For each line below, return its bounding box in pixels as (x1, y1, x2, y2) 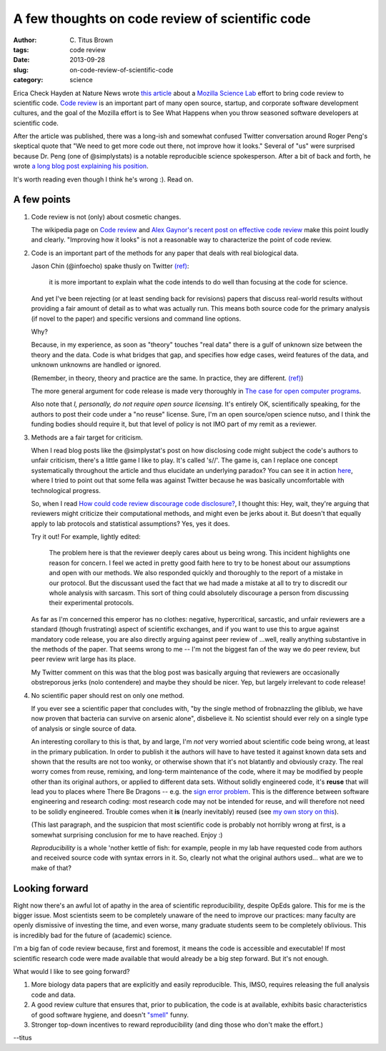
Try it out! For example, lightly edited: (31, 532, 141, 541)
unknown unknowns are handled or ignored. (31, 361, 162, 369)
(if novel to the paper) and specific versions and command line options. (31, 314, 242, 323)
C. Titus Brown (69, 36, 114, 44)
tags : (13, 45, 29, 54)
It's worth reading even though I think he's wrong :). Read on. (13, 175, 194, 184)
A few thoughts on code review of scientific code (13, 11, 311, 26)
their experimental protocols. (49, 599, 134, 607)
